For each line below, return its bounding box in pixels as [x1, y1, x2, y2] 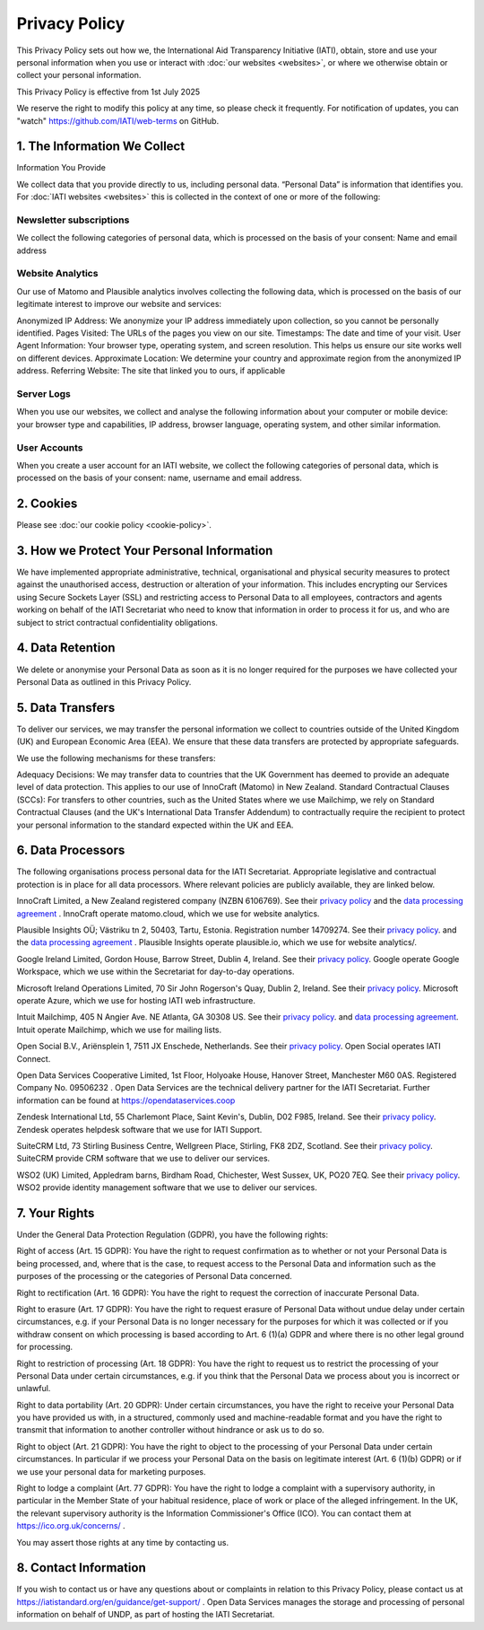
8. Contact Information [16, 1560, 147, 1575]
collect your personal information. [16, 70, 142, 81]
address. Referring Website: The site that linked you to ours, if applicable [16, 365, 286, 376]
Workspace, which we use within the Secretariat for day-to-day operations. [16, 966, 295, 977]
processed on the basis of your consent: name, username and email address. [16, 472, 302, 484]
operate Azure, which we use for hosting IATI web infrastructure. [16, 995, 255, 1005]
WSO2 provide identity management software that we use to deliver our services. [16, 1182, 317, 1193]
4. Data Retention [16, 640, 116, 655]
